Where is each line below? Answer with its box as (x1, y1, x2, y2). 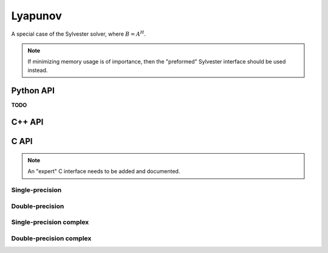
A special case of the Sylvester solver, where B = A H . (11, 29, 146, 38)
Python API (11, 85, 55, 96)
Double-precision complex (11, 234, 92, 242)
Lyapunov (11, 9, 62, 22)
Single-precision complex (11, 218, 89, 226)
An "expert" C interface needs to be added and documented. (27, 168, 180, 175)
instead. (27, 67, 48, 74)
